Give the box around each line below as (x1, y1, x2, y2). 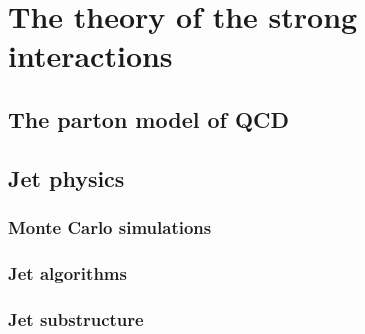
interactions (8, 35, 173, 76)
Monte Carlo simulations (8, 215, 212, 240)
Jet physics (8, 162, 125, 193)
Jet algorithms (8, 260, 127, 285)
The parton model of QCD (8, 103, 290, 134)
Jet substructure (8, 306, 144, 331)
